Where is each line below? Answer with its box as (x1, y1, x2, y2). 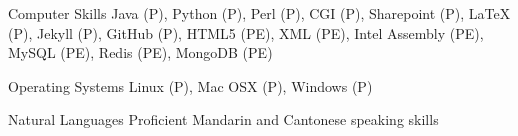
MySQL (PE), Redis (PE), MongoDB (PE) (8, 42, 273, 63)
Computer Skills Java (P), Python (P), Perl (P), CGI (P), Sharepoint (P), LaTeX (8, 3, 511, 23)
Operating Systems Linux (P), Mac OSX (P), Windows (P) (8, 75, 373, 96)
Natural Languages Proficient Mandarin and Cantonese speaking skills (8, 109, 439, 130)
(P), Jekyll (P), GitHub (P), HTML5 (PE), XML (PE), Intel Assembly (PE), (8, 22, 484, 43)
